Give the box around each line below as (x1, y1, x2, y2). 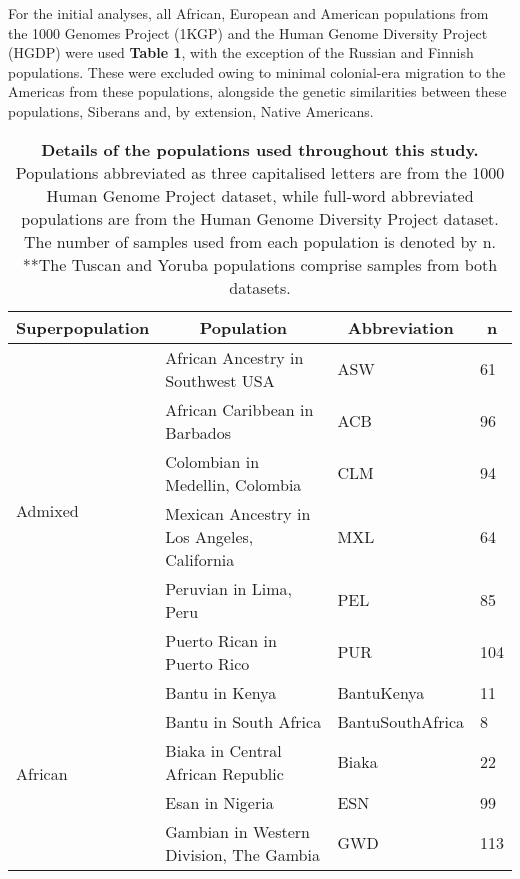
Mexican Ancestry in (165, 501, 311, 525)
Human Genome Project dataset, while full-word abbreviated (46, 183, 474, 207)
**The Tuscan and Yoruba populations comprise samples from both (22, 252, 498, 276)
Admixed (16, 498, 79, 522)
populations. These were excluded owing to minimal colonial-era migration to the (8, 61, 506, 82)
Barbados (165, 420, 232, 444)
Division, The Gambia (165, 842, 320, 866)
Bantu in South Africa (165, 709, 322, 733)
